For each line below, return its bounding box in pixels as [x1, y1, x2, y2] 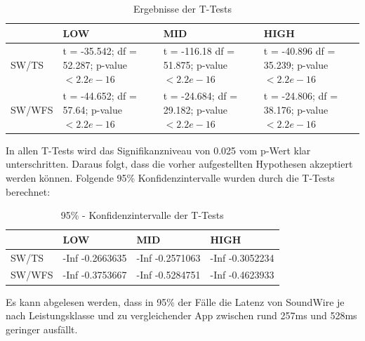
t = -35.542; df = [62, 44, 137, 58]
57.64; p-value [62, 102, 122, 117]
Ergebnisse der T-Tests [133, 1, 232, 15]
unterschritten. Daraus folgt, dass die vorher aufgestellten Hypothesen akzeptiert [6, 156, 353, 171]
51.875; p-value [163, 58, 228, 72]
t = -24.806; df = [263, 88, 338, 103]
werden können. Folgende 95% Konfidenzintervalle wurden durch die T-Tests [6, 170, 335, 185]
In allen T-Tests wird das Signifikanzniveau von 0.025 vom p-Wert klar [6, 142, 311, 157]
